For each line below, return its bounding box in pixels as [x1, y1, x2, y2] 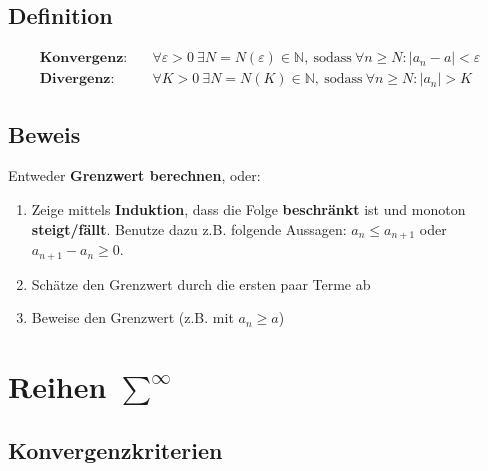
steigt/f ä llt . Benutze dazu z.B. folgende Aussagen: [31, 218, 347, 239]
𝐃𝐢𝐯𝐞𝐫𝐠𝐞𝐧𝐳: [39, 72, 115, 87]
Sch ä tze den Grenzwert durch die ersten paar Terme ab [31, 273, 371, 294]
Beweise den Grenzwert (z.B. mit [31, 307, 234, 328]
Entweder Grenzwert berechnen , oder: [8, 165, 261, 186]
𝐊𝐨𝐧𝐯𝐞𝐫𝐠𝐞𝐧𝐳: [39, 51, 128, 66]
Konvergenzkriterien [8, 434, 223, 465]
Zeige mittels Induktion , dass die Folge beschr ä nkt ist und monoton [31, 199, 466, 220]
